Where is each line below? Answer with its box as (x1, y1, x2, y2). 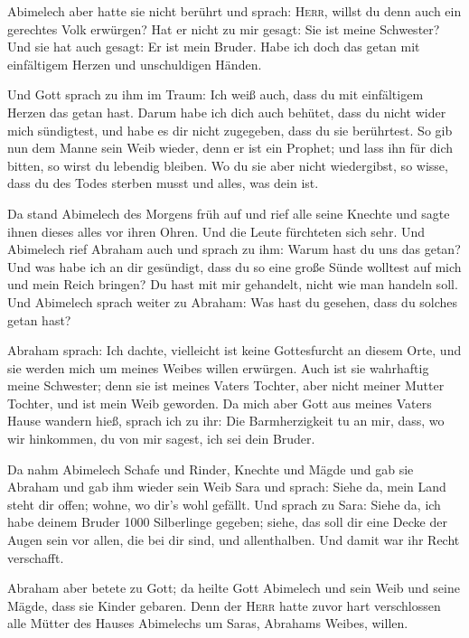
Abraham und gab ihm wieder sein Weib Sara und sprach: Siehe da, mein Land (7, 477, 446, 496)
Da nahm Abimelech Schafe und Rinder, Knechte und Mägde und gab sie (7, 459, 414, 478)
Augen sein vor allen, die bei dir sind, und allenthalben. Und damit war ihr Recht (7, 530, 460, 549)
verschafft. (7, 548, 64, 567)
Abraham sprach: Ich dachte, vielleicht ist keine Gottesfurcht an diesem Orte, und (7, 341, 462, 360)
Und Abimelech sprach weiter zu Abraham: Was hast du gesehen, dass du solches (7, 292, 458, 311)
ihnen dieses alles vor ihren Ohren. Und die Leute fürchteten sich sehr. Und (7, 221, 425, 240)
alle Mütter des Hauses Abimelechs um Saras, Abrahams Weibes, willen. (7, 614, 408, 633)
